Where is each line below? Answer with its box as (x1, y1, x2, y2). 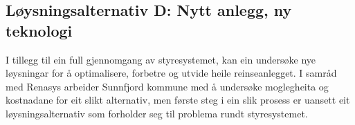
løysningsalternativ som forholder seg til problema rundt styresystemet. (6, 106, 308, 120)
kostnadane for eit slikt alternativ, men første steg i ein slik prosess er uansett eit (6, 93, 350, 107)
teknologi (6, 19, 73, 41)
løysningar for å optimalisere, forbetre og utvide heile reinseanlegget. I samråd (6, 66, 337, 80)
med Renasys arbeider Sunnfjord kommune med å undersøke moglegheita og (6, 79, 329, 93)
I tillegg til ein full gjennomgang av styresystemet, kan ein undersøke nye (6, 52, 316, 66)
